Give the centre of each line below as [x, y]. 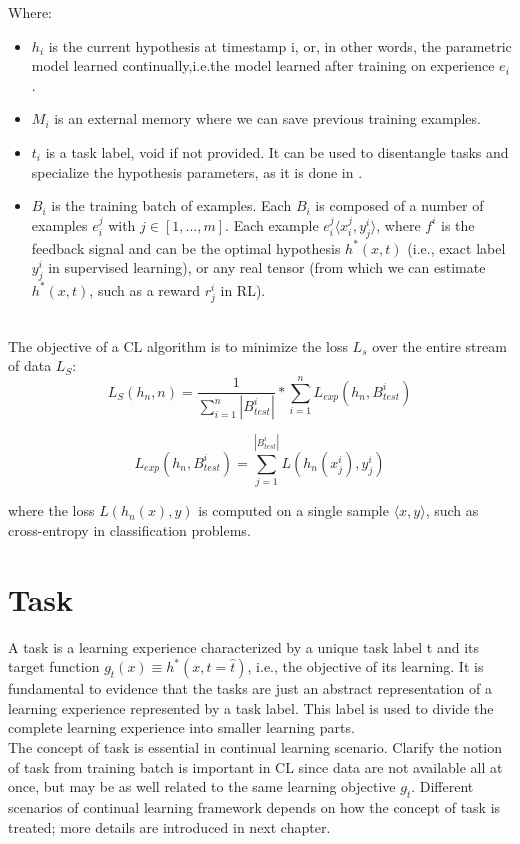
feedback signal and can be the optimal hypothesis [186, 247]
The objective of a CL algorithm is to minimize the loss [178, 345]
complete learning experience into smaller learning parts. [181, 727]
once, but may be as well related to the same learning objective [202, 786]
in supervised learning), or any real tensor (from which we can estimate [267, 267]
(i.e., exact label [456, 247]
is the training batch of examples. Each [171, 205]
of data [30, 365]
